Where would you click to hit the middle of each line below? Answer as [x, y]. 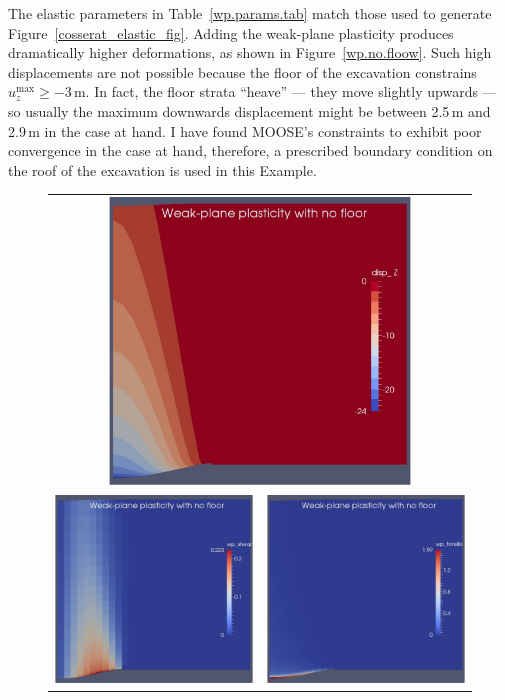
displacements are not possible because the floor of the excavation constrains [242, 71]
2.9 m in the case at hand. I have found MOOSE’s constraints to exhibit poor [245, 130]
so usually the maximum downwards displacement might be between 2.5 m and [249, 110]
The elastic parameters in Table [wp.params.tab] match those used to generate [250, 13]
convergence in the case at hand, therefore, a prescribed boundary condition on [250, 150]
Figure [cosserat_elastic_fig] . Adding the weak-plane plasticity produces [231, 32]
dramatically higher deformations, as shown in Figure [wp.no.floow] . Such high [250, 52]
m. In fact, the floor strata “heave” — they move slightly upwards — [285, 91]
